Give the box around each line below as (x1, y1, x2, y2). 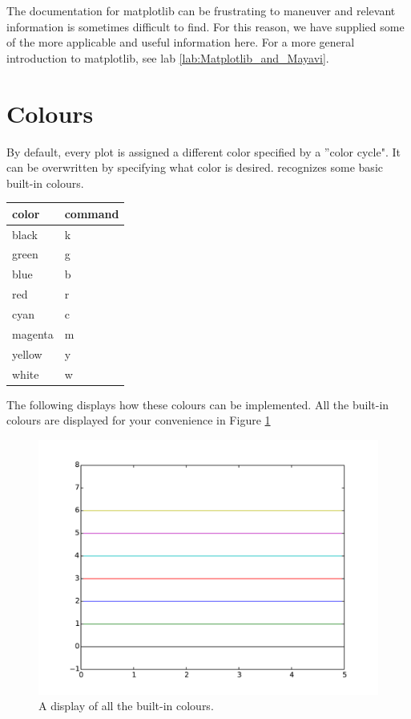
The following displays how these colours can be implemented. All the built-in (6, 396, 389, 412)
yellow (12, 345, 42, 362)
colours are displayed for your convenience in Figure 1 (6, 412, 271, 429)
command (64, 205, 119, 221)
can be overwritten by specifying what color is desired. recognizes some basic (6, 159, 383, 176)
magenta (12, 325, 54, 342)
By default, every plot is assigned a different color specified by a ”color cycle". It (6, 143, 401, 160)
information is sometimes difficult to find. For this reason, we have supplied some (6, 18, 405, 35)
